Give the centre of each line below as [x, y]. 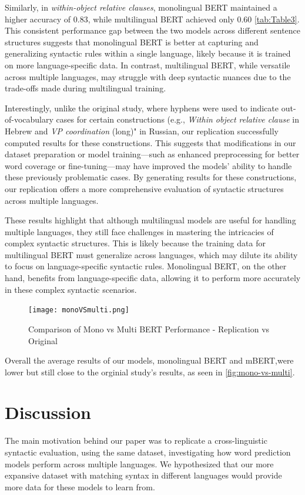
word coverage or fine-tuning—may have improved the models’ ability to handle [148, 165]
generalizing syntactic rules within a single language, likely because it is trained [148, 53]
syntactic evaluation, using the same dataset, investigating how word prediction [148, 452]
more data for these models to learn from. [80, 486]
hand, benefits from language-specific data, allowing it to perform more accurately [153, 278]
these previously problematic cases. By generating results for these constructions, [151, 177]
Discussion [48, 412]
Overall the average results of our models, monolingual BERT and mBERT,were [149, 360]
